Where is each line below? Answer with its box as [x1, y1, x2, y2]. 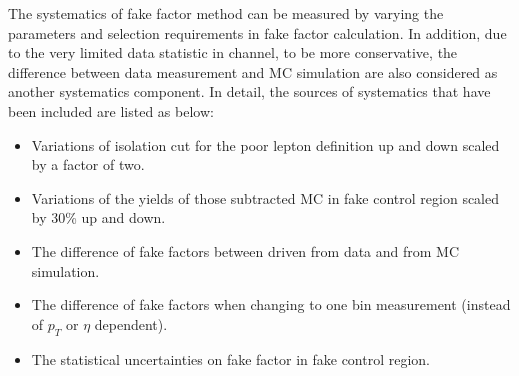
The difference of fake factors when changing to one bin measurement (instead [31, 294, 511, 315]
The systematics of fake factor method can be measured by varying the [8, 3, 444, 23]
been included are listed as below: [8, 100, 214, 121]
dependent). [94, 313, 168, 334]
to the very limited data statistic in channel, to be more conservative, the [8, 42, 458, 63]
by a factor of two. [31, 154, 145, 175]
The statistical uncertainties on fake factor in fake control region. [31, 348, 431, 369]
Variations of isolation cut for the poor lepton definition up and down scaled [31, 134, 500, 155]
